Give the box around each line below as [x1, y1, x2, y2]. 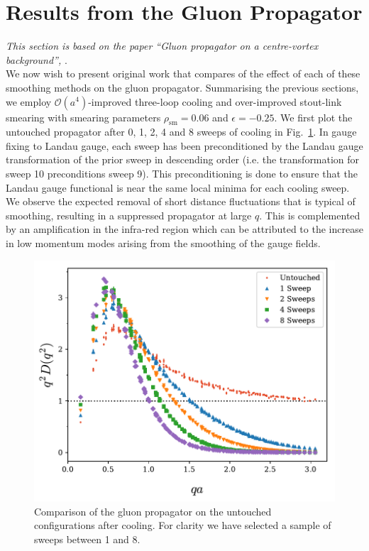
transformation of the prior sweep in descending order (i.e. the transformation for [6, 152, 360, 167]
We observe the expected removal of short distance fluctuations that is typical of [6, 194, 356, 209]
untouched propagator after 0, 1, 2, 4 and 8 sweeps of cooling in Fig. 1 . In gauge [6, 124, 357, 139]
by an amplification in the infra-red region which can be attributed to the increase [6, 222, 363, 236]
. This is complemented [259, 207, 360, 222]
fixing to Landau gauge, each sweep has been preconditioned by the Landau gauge [6, 138, 363, 153]
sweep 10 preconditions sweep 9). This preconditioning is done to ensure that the [6, 166, 358, 181]
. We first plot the [274, 109, 353, 124]
